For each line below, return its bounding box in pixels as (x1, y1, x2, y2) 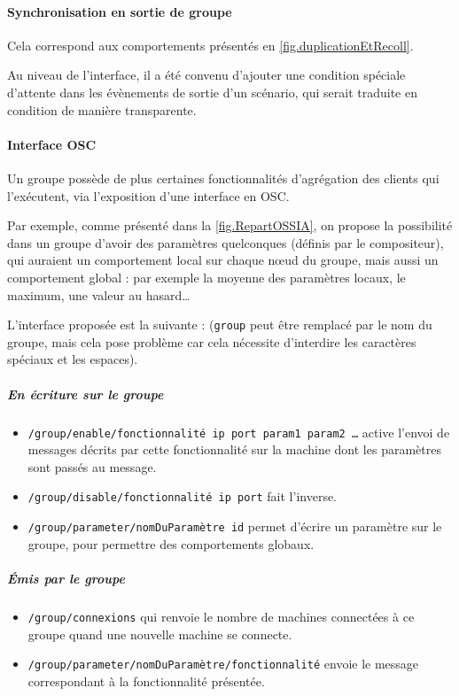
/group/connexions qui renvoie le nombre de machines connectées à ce (27, 607, 415, 625)
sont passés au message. (27, 457, 157, 476)
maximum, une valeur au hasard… (7, 285, 191, 304)
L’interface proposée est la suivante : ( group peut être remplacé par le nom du (7, 315, 432, 334)
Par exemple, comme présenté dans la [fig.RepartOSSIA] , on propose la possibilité (7, 216, 453, 235)
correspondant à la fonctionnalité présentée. (27, 671, 265, 690)
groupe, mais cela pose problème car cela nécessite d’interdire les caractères (7, 332, 416, 351)
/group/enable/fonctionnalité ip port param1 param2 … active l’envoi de (27, 422, 450, 441)
